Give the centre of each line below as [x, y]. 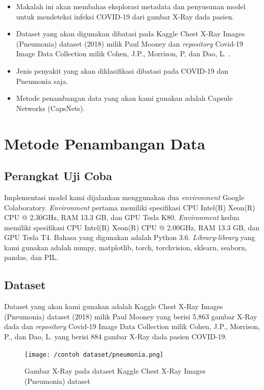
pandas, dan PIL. [31, 257]
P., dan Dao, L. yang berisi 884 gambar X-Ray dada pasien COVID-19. [116, 337]
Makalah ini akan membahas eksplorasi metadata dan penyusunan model [131, 6]
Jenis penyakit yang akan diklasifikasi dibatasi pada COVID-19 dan [122, 70]
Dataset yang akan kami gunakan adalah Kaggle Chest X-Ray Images [114, 306]
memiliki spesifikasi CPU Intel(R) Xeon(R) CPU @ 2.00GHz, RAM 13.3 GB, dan [132, 227]
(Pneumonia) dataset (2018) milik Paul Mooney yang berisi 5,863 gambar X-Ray [131, 316]
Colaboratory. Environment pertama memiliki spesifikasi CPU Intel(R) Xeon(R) [130, 207]
